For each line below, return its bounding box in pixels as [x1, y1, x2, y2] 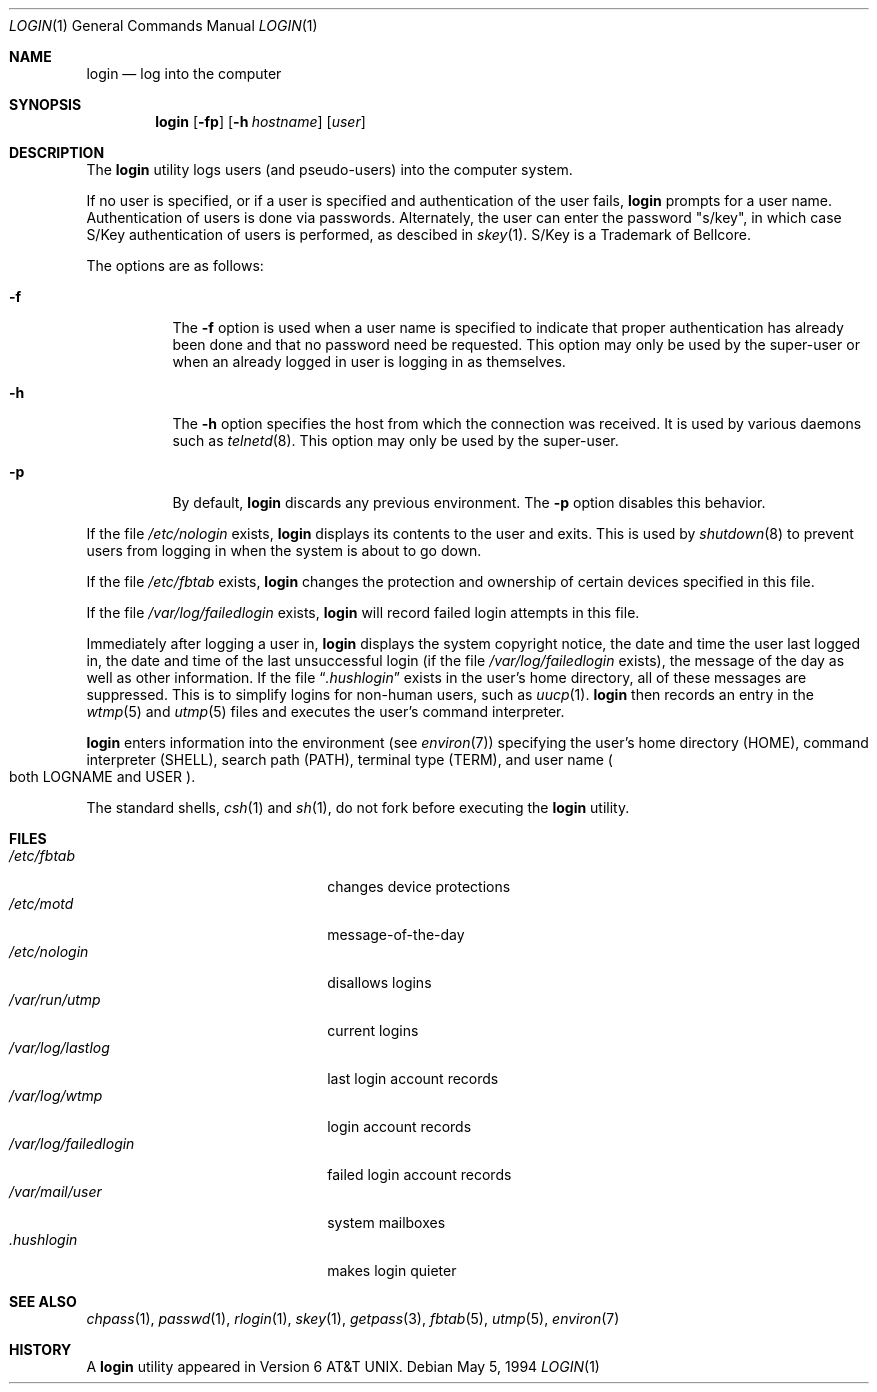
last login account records [327, 1070, 499, 1087]
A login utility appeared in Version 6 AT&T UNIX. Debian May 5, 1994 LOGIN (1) [86, 1358, 600, 1375]
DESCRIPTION [9, 144, 105, 161]
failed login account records [327, 1166, 512, 1183]
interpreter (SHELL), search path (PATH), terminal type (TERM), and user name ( [86, 751, 613, 768]
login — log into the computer [86, 65, 282, 82]
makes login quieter [327, 1262, 457, 1279]
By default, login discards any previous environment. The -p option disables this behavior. [172, 494, 766, 511]
